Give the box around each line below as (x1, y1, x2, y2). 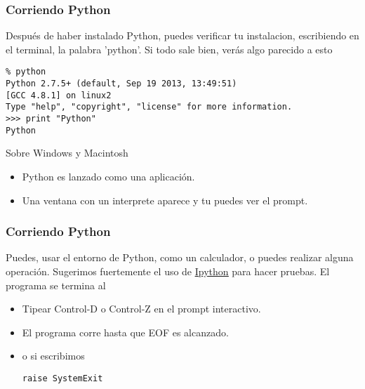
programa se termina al (6, 277, 106, 292)
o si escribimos (22, 348, 85, 363)
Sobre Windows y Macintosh (6, 145, 128, 160)
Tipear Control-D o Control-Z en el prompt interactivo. (22, 301, 261, 316)
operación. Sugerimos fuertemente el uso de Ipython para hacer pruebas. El (6, 263, 330, 278)
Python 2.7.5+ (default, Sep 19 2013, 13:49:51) (6, 79, 237, 89)
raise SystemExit (22, 373, 103, 383)
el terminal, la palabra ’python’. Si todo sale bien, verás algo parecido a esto (6, 41, 333, 56)
